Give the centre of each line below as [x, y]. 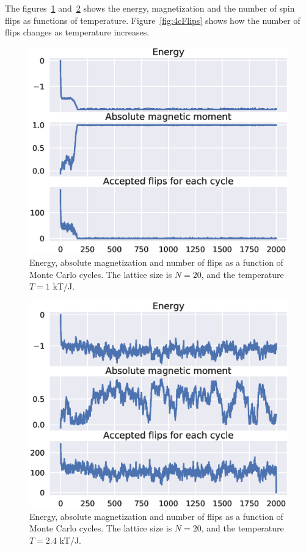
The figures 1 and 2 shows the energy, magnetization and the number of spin [150, 8]
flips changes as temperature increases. [77, 32]
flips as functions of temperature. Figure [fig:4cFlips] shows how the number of [153, 20]
